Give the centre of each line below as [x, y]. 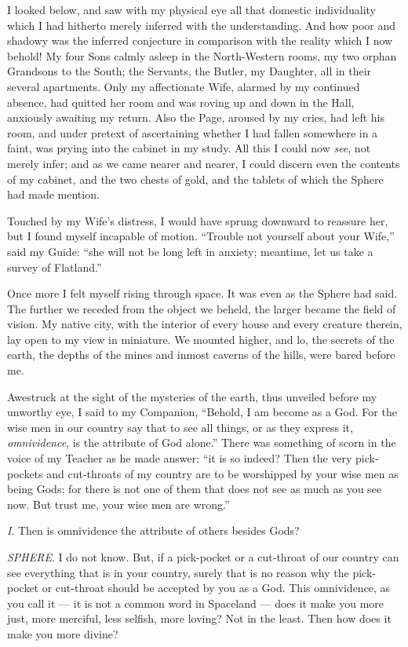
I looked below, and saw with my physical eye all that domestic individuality [192, 9]
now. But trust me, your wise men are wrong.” [118, 504]
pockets [25, 473]
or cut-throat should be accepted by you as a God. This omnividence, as [216, 588]
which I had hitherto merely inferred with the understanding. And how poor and [202, 25]
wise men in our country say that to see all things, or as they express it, [180, 427]
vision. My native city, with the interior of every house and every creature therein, [205, 324]
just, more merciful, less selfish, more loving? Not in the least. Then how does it [199, 618]
